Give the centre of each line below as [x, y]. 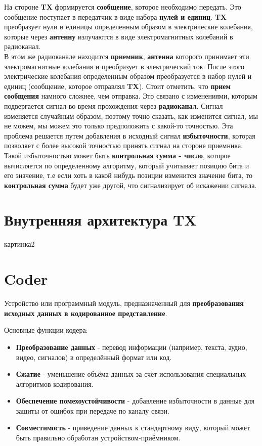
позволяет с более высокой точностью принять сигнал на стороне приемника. [124, 145]
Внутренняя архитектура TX [100, 220]
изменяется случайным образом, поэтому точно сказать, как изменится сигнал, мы [131, 116]
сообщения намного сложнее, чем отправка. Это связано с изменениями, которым [131, 96]
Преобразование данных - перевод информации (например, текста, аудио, [132, 347]
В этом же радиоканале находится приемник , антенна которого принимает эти [127, 56]
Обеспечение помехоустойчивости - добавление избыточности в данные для [135, 401]
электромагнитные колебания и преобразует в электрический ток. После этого [124, 66]
